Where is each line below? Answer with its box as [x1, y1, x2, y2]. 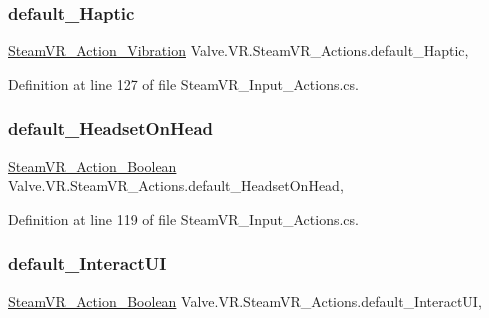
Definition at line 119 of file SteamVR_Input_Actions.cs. [8, 208, 359, 229]
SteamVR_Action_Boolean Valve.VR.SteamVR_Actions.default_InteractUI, [8, 290, 482, 311]
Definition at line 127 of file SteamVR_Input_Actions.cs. [8, 73, 359, 94]
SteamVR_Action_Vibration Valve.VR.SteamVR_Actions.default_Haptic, [8, 40, 469, 61]
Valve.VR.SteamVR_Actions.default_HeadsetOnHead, [8, 175, 344, 196]
